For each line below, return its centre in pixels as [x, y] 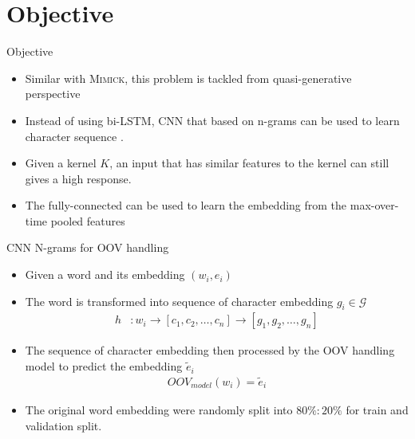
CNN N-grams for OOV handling [88, 247]
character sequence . [74, 136]
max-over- [374, 205]
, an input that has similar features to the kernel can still [249, 163]
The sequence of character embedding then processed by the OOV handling [210, 350]
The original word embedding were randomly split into [159, 409]
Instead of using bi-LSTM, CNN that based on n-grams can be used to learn [212, 120]
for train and [377, 409]
